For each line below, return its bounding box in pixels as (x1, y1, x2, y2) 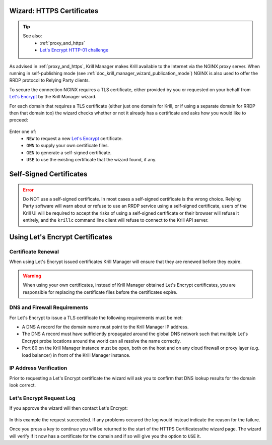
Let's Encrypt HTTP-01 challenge (40, 47, 109, 53)
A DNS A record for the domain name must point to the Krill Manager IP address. (22, 324, 189, 330)
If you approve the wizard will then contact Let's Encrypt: (9, 405, 128, 411)
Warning (23, 273, 41, 279)
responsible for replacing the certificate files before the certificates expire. (23, 289, 178, 295)
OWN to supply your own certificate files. (26, 143, 109, 149)
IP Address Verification (9, 364, 67, 371)
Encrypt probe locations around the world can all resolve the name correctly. (22, 338, 181, 344)
